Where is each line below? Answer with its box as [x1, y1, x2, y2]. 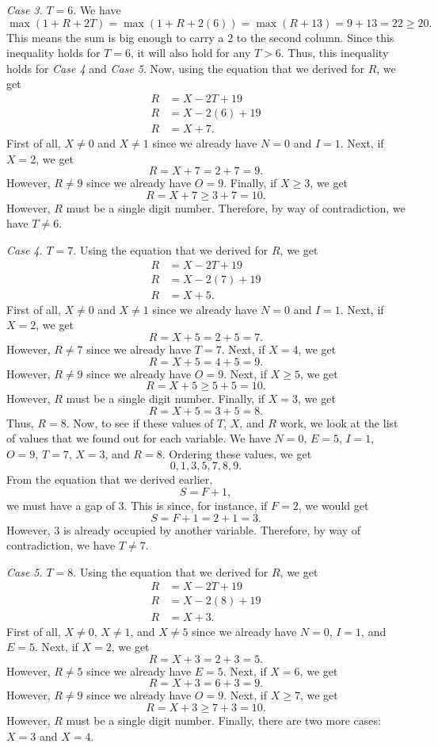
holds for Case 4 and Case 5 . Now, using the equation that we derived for [6, 59, 365, 76]
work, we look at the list [280, 414, 398, 431]
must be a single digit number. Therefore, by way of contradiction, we [66, 199, 406, 216]
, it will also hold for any [130, 44, 251, 61]
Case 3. [6, 2, 43, 17]
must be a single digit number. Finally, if [66, 390, 265, 407]
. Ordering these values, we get [162, 445, 312, 462]
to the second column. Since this [236, 29, 394, 45]
